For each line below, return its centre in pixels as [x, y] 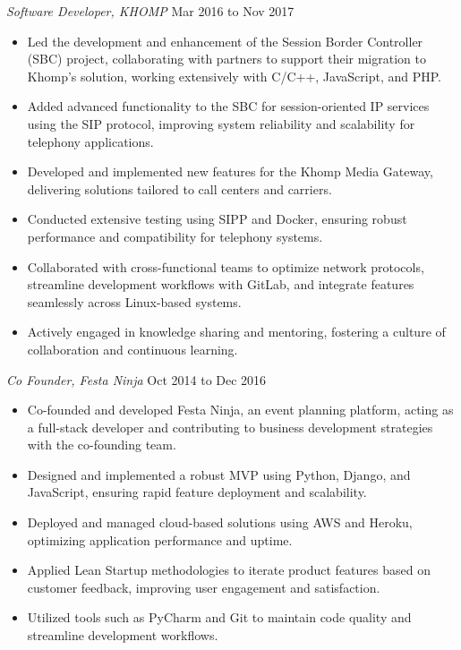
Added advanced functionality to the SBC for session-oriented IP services [228, 106]
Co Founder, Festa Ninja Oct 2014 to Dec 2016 [137, 379]
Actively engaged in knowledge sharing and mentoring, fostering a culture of [236, 332]
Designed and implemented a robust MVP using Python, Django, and [219, 474]
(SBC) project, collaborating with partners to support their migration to [226, 59]
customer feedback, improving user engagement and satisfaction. [204, 587]
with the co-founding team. [102, 445]
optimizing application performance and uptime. [160, 539]
